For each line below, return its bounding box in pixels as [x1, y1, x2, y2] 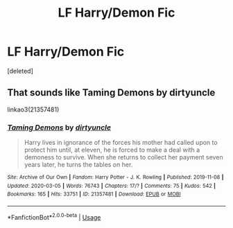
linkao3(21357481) [7, 105, 60, 114]
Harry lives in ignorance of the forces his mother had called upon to [24, 139, 218, 147]
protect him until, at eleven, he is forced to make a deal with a [24, 146, 200, 154]
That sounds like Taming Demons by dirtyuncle [7, 87, 216, 98]
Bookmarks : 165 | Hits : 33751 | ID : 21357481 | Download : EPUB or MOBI [7, 191, 182, 198]
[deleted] [7, 67, 33, 75]
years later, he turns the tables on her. [24, 161, 133, 169]
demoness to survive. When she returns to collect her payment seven [24, 153, 223, 161]
